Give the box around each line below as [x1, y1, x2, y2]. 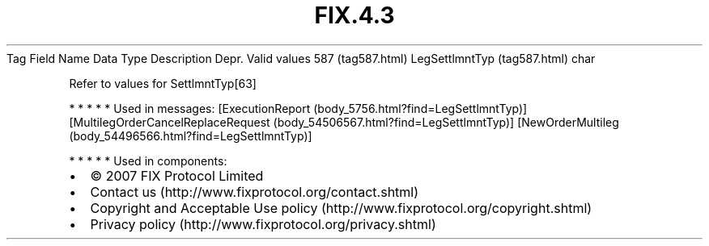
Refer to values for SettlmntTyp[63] [69, 76, 257, 90]
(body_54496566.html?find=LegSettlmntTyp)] [69, 128, 312, 143]
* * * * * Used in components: [69, 153, 227, 168]
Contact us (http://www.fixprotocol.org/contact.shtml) [90, 183, 419, 200]
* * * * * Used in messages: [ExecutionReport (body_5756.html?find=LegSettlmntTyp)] [69, 101, 528, 115]
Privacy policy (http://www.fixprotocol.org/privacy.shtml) [90, 215, 436, 232]
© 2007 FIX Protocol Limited [90, 167, 264, 184]
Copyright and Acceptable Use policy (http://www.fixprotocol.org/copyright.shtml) [90, 199, 592, 216]
